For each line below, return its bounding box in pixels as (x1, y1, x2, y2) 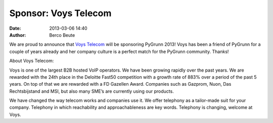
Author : (9, 32, 26, 38)
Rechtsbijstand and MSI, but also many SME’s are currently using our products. (9, 88, 174, 94)
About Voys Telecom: (9, 58, 54, 64)
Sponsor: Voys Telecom (9, 8, 112, 19)
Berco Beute (49, 32, 75, 38)
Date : (9, 25, 21, 31)
